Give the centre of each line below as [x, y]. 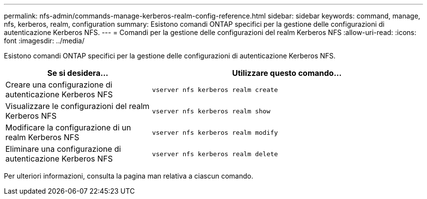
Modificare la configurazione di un [68, 127]
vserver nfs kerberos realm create [215, 90]
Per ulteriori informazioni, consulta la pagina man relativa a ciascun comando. [129, 176]
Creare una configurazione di [59, 85]
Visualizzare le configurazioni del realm [78, 106]
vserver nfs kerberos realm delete [215, 154]
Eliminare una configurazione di [63, 149]
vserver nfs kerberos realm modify [215, 132]
